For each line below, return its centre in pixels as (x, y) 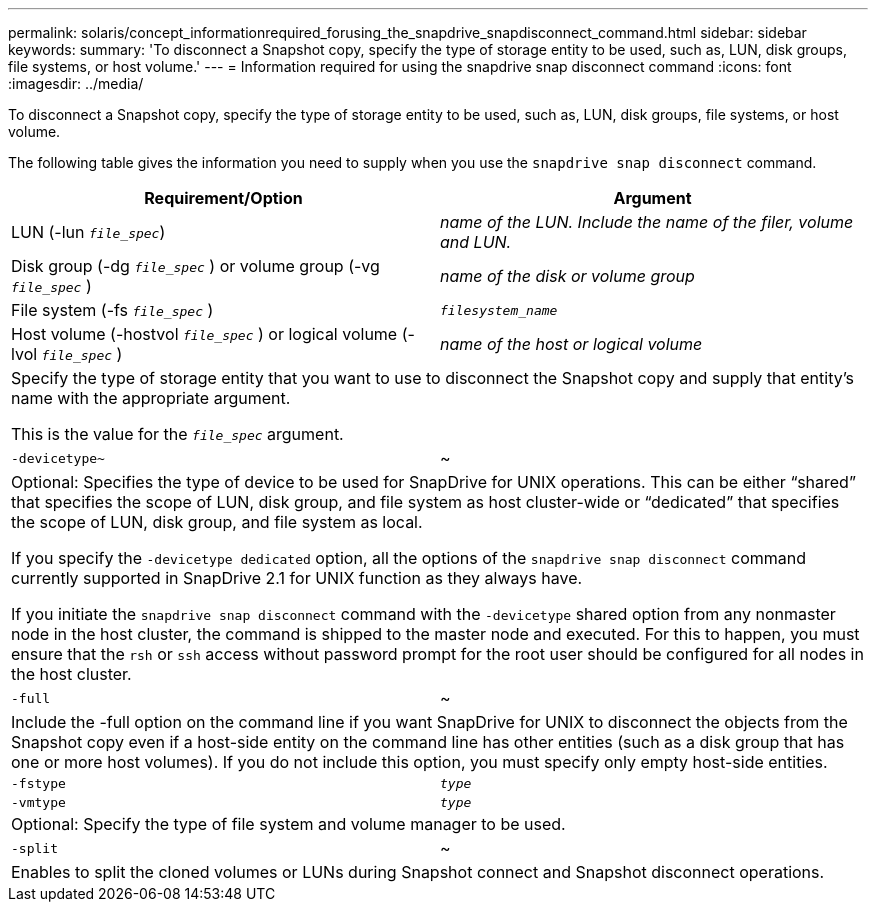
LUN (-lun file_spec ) (88, 232)
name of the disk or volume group (567, 276)
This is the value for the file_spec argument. (177, 434)
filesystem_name (499, 310)
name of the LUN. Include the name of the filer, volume (647, 222)
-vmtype (38, 802)
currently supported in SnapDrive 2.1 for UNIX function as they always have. (297, 578)
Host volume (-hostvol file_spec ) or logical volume (204, 334)
